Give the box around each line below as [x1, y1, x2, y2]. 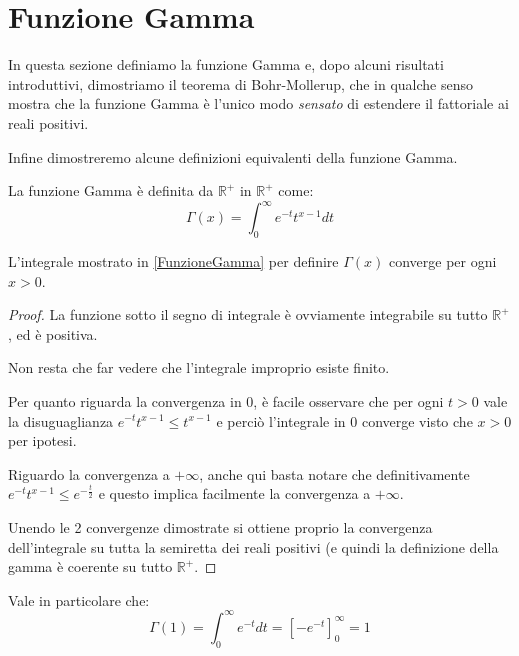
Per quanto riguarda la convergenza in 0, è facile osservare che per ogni [8, 390, 444, 411]
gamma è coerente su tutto [8, 556, 173, 577]
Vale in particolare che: [8, 589, 150, 610]
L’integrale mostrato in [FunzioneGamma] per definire [8, 250, 339, 271]
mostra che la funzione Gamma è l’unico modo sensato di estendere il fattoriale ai [8, 93, 509, 114]
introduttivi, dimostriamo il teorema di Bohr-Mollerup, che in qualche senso [8, 73, 473, 94]
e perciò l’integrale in [216, 410, 346, 431]
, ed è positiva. [8, 323, 98, 344]
